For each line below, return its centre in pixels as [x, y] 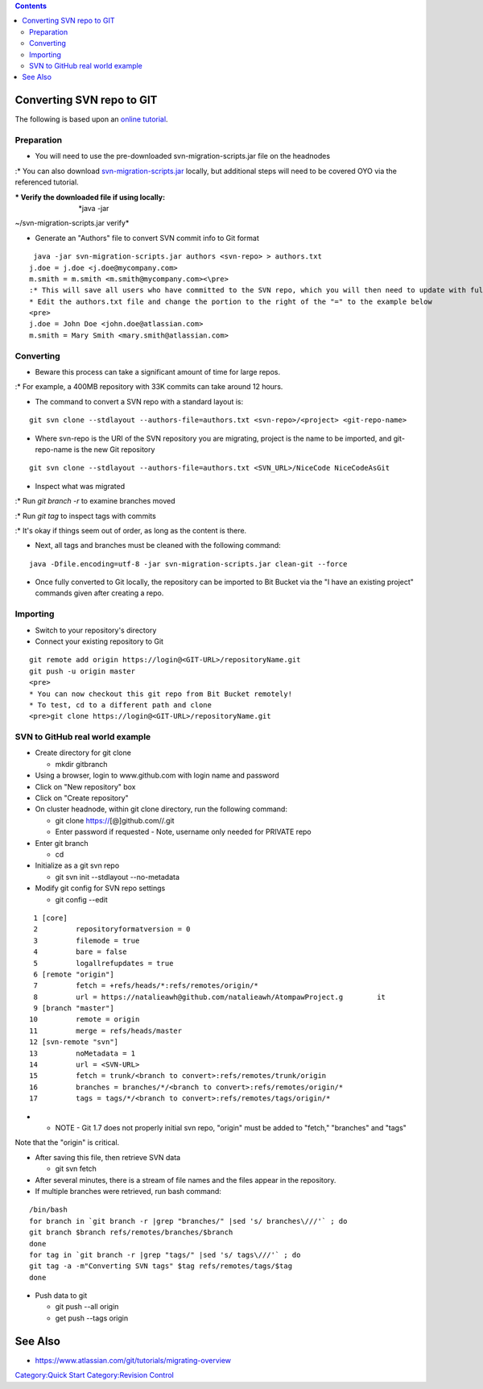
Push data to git [61, 1296]
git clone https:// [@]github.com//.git [115, 820]
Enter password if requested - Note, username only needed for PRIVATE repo [183, 832]
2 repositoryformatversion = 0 [112, 929]
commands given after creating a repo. [99, 593]
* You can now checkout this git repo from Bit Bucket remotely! [161, 694]
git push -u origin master [83, 671]
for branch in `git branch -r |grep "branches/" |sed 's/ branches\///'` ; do [188, 1221]
